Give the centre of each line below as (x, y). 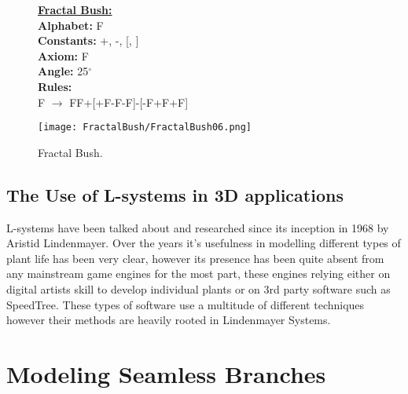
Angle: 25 (63, 71)
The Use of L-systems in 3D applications (175, 194)
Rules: (55, 86)
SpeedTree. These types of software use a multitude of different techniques (186, 304)
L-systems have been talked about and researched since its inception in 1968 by (198, 227)
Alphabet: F (71, 25)
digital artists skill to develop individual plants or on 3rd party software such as (198, 288)
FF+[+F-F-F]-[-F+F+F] (129, 102)
